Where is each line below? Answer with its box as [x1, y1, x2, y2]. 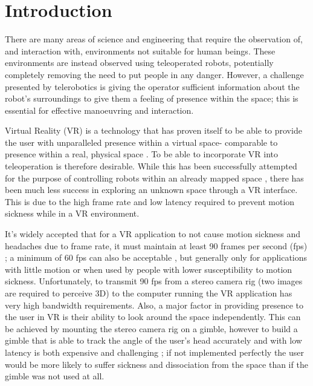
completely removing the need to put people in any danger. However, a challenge [5, 68, 304, 80]
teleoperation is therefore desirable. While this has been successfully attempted [5, 160, 297, 172]
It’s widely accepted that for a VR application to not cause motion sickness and [5, 227, 301, 240]
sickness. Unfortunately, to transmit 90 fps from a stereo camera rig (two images [5, 275, 303, 287]
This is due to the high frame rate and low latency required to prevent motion [5, 195, 295, 208]
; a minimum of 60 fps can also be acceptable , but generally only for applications [5, 251, 308, 264]
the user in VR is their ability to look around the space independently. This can [5, 310, 301, 323]
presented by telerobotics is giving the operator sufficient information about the [5, 80, 300, 93]
